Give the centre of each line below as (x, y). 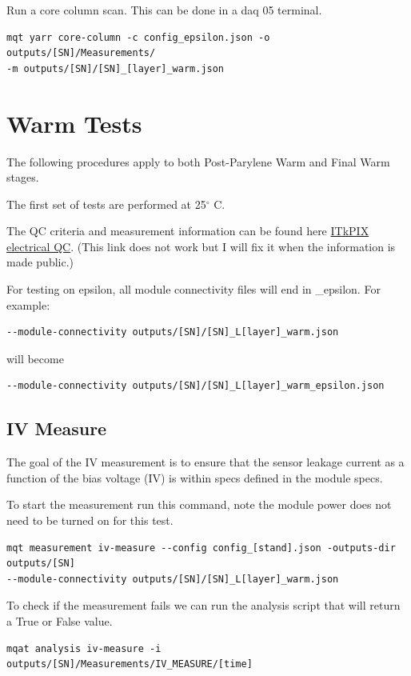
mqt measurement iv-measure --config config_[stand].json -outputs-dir (201, 548)
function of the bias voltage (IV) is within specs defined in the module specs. (195, 477)
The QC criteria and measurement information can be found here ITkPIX (188, 231)
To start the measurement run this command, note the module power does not (199, 504)
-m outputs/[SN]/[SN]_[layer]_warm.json (116, 68)
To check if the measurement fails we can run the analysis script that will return (204, 605)
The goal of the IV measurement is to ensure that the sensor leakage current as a (205, 462)
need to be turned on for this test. (90, 520)
